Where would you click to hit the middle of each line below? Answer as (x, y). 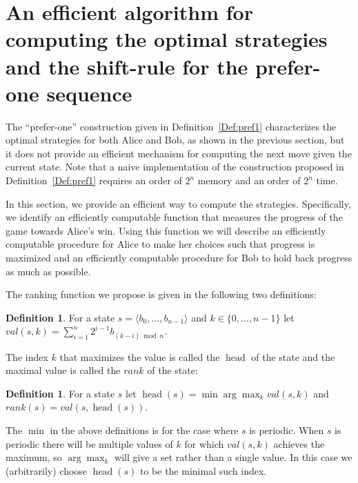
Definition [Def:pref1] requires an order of (94, 180)
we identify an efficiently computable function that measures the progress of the (174, 217)
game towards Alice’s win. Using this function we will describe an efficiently (166, 230)
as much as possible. (48, 271)
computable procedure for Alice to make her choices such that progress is (160, 244)
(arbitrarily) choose (47, 470)
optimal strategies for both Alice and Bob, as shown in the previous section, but (175, 140)
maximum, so (34, 457)
